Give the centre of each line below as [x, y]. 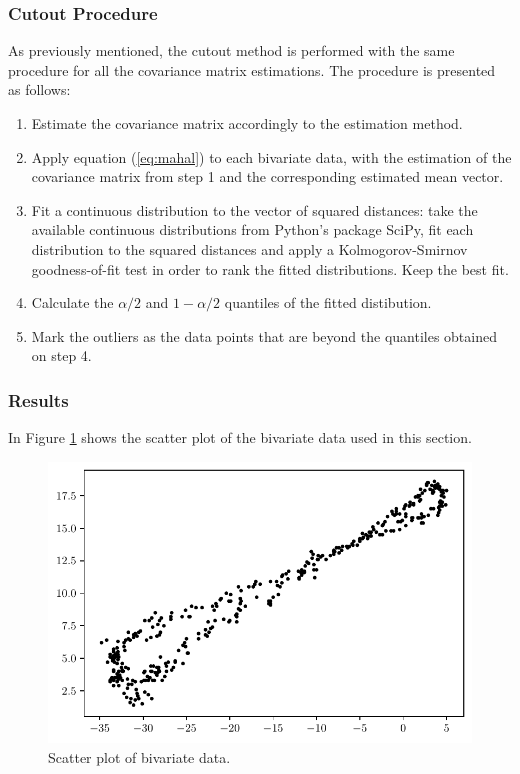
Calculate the [72, 302]
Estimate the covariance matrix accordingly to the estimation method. [247, 123]
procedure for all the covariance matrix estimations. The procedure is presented [252, 69]
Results [38, 399]
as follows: [39, 89]
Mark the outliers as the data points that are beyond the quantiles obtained [264, 335]
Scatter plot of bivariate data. [139, 756]
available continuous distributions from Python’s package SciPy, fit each [252, 229]
